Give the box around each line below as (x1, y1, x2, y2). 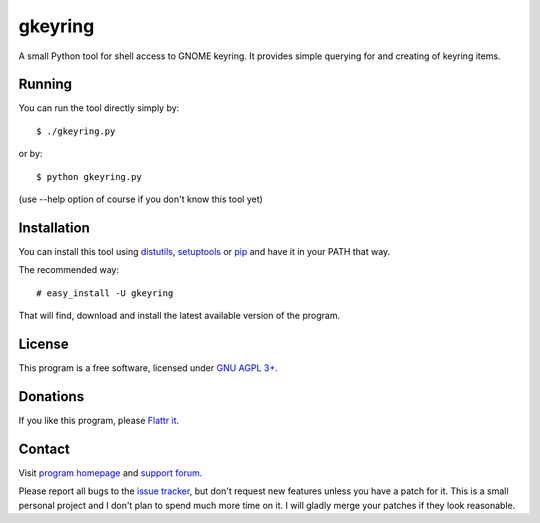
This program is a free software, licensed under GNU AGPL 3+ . (18, 362, 279, 374)
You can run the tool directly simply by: (18, 102, 180, 114)
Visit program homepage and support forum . (18, 466, 203, 479)
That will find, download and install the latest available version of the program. (18, 310, 340, 322)
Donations (18, 388, 85, 405)
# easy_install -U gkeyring (36, 287, 174, 299)
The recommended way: (18, 264, 120, 276)
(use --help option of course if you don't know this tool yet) (18, 193, 264, 205)
